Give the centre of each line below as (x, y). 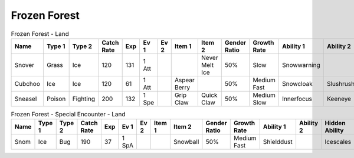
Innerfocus (297, 99)
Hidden (335, 123)
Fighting (84, 99)
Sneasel (26, 99)
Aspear (184, 80)
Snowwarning (301, 65)
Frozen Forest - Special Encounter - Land (68, 115)
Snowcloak (297, 83)
